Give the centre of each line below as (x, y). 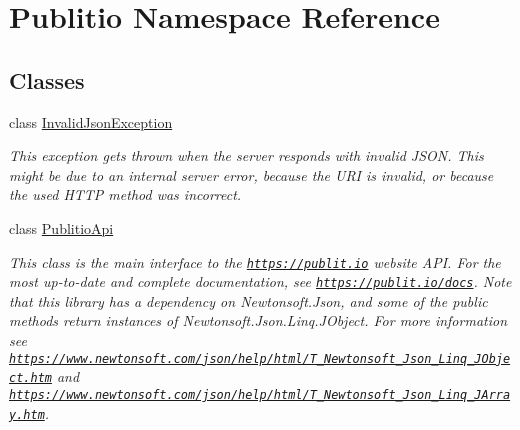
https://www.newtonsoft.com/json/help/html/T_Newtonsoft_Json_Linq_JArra (260, 394)
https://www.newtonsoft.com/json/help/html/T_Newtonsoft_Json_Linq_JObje (260, 358)
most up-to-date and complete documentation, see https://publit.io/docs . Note (260, 281)
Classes (47, 79)
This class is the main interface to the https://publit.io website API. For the (255, 261)
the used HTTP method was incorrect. (125, 194)
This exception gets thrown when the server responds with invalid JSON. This (246, 155)
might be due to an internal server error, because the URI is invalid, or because (251, 174)
